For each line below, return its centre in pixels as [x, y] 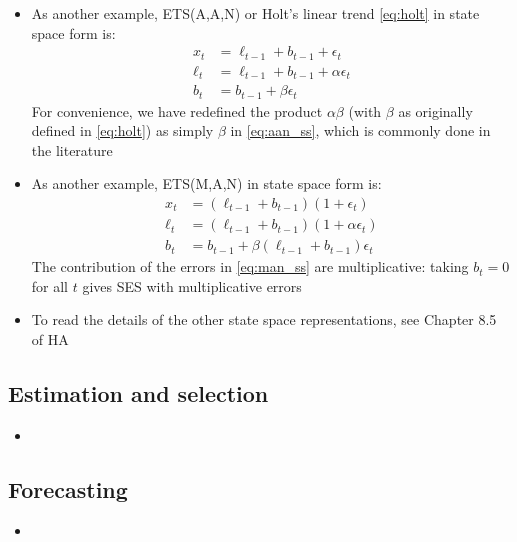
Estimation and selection [138, 392]
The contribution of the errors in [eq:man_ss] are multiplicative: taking [250, 266]
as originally [435, 110]
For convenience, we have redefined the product [177, 110]
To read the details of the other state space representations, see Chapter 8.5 [264, 319]
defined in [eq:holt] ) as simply [122, 130]
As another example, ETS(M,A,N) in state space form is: [206, 183]
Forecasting [68, 488]
